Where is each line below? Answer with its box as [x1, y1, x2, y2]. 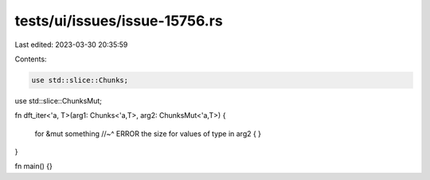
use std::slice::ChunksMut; [14, 96, 103, 105]
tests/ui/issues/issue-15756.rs [14, 12, 223, 29]
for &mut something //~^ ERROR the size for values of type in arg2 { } [34, 128, 262, 139]
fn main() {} [14, 162, 53, 171]
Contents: [14, 54, 47, 64]
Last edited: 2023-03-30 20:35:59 [14, 40, 128, 49]
